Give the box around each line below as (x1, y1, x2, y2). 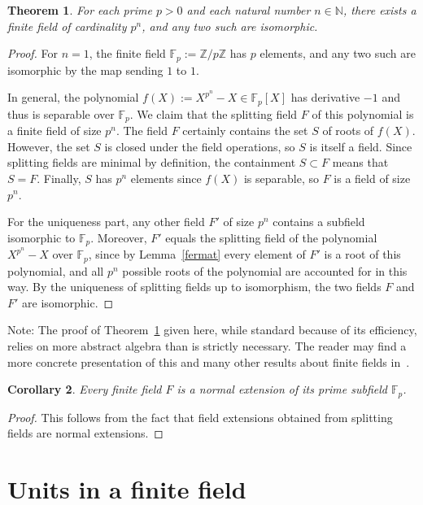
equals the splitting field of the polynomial (165, 229, 377, 246)
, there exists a (342, 2, 416, 18)
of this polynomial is (312, 105, 414, 122)
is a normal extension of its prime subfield (177, 381, 387, 398)
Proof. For (7, 45, 59, 62)
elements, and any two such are (259, 45, 416, 62)
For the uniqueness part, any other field (7, 213, 205, 230)
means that (332, 154, 389, 171)
